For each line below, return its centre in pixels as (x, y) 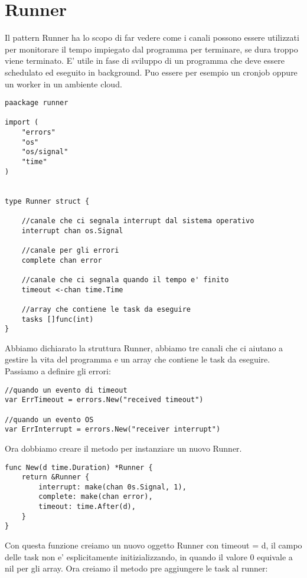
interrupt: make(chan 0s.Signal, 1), (112, 487)
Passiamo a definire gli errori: (58, 371)
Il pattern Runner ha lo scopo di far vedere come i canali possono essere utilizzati (152, 37)
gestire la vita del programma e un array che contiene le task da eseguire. (138, 359)
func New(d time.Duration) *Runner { (79, 467)
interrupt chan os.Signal (72, 231)
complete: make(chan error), (96, 497)
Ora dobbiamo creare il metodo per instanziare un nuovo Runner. (123, 448)
